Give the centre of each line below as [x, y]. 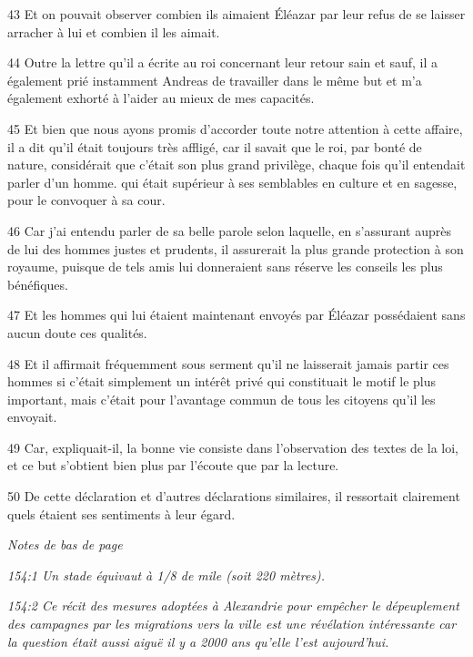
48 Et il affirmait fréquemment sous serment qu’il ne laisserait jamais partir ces [228, 363]
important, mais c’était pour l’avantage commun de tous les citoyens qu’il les [221, 399]
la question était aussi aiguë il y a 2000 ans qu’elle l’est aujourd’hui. [198, 641]
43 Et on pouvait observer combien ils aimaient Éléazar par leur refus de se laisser [236, 14]
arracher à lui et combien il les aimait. [114, 31]
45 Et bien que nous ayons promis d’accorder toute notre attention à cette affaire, [235, 128]
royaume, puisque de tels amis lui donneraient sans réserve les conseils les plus [225, 267]
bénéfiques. [38, 284]
